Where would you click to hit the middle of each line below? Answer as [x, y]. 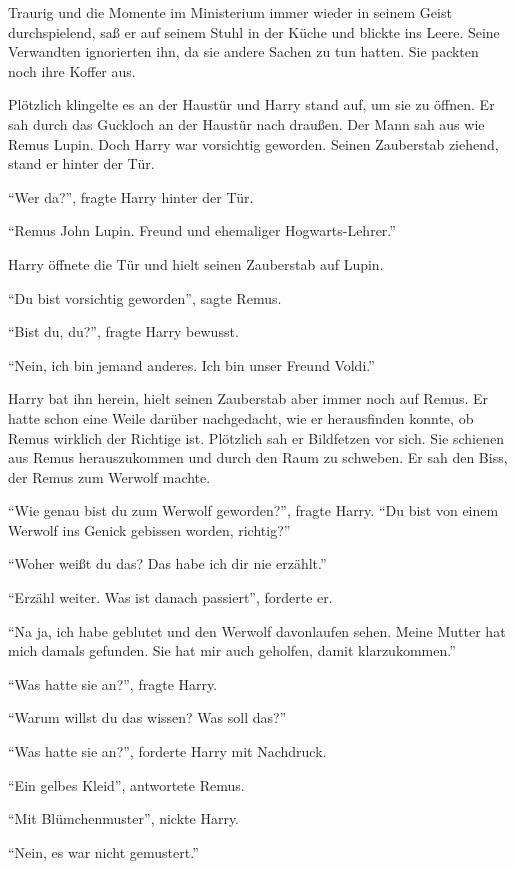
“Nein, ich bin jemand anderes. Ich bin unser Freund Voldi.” [191, 364]
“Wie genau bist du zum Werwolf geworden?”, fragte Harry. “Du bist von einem [253, 510]
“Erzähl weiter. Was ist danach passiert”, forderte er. [170, 597]
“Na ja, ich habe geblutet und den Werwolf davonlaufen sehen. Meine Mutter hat [257, 630]
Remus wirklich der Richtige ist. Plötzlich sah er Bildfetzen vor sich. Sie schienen [256, 437]
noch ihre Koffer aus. [72, 70]
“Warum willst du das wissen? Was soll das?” [147, 717]
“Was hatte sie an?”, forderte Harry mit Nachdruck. [167, 751]
